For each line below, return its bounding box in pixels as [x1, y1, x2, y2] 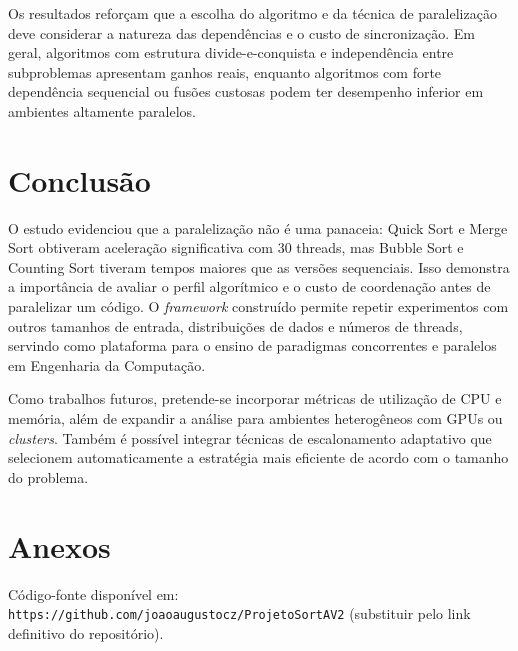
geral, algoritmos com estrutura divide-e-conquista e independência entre [8, 42, 454, 63]
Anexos [8, 525, 111, 566]
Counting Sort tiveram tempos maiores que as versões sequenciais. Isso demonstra [8, 256, 510, 277]
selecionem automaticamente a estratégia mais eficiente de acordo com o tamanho [8, 447, 509, 468]
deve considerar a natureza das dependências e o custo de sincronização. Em [8, 22, 475, 43]
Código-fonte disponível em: [8, 583, 179, 604]
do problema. [8, 466, 89, 487]
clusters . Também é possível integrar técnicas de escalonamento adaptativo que [8, 427, 492, 448]
